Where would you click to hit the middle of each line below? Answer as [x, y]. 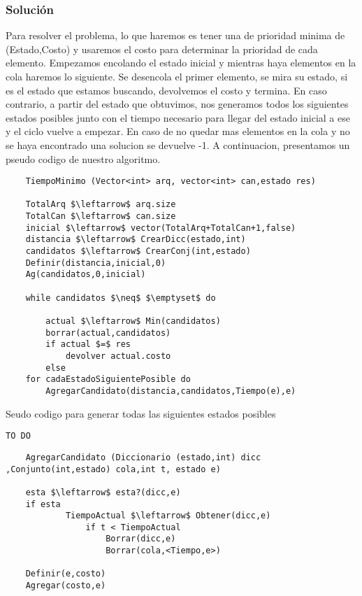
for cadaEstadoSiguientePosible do [108, 379]
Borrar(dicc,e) [141, 539]
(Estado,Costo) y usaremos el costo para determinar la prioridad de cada [162, 49]
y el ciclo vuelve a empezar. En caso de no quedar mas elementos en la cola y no [178, 131]
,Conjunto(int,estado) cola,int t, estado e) [113, 469]
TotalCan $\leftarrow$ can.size [101, 217]
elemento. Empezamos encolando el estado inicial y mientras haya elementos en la [181, 63]
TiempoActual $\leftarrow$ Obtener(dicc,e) [168, 516]
